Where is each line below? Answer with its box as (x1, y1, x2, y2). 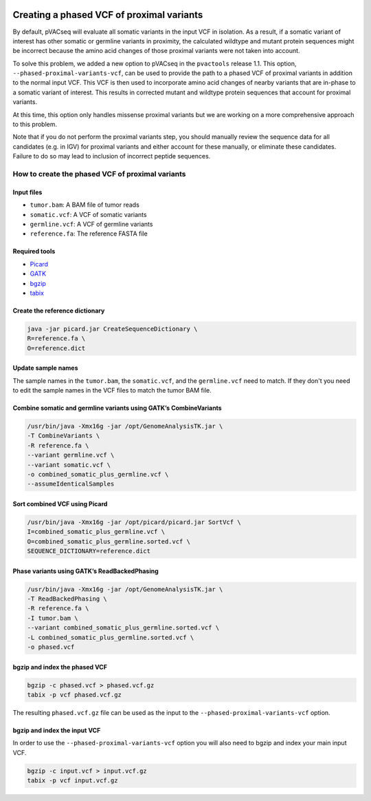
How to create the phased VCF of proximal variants (12, 169, 186, 178)
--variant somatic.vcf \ (27, 461, 111, 468)
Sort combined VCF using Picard (12, 499, 108, 508)
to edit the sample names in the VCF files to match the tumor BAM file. (12, 386, 212, 395)
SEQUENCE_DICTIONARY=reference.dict (27, 548, 151, 555)
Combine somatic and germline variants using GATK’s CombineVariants (12, 404, 223, 413)
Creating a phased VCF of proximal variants (12, 9, 203, 21)
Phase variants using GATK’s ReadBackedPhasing (12, 567, 159, 575)
